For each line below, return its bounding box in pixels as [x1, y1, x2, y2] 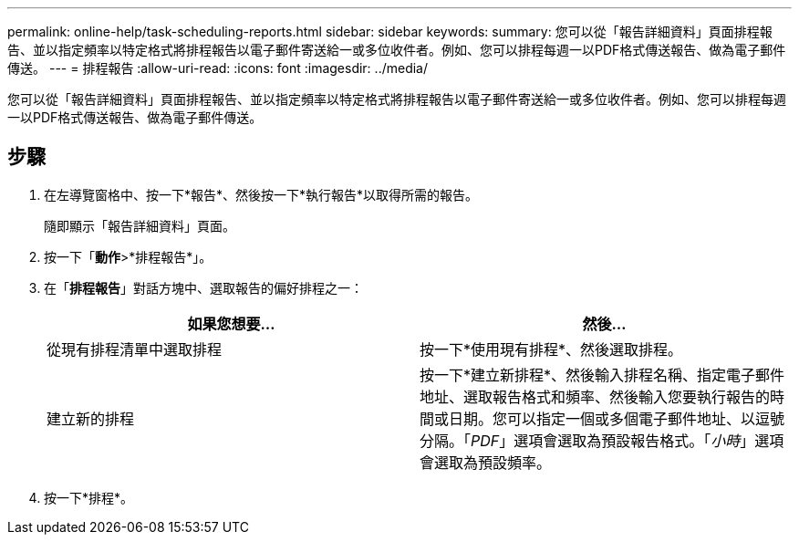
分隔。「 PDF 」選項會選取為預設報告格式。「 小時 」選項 [420, 431, 784, 450]
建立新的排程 [47, 409, 135, 428]
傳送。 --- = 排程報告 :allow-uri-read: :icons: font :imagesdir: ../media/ [7, 60, 429, 76]
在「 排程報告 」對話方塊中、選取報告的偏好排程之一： [44, 279, 363, 296]
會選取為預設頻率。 [420, 453, 552, 472]
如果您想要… [187, 314, 275, 333]
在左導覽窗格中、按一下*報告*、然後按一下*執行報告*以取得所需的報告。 [44, 186, 479, 203]
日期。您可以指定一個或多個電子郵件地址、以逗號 [449, 409, 785, 428]
